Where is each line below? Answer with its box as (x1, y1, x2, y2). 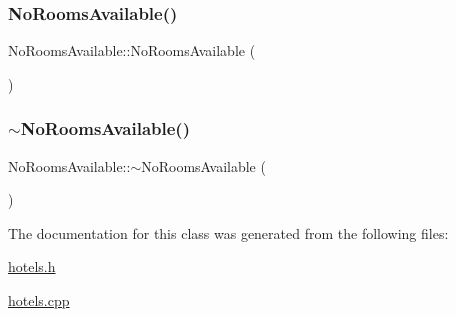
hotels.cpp (8, 290, 70, 310)
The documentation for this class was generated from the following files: (8, 222, 449, 243)
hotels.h (8, 256, 56, 277)
